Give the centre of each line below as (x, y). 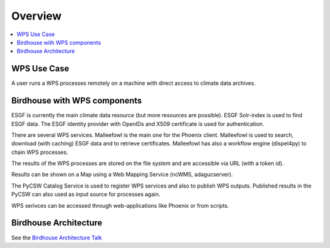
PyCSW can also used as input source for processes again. (86, 194)
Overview (36, 16)
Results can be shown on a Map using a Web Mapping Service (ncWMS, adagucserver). (122, 175)
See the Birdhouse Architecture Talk (57, 238)
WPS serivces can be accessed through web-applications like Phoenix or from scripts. (120, 205)
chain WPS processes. (40, 152)
